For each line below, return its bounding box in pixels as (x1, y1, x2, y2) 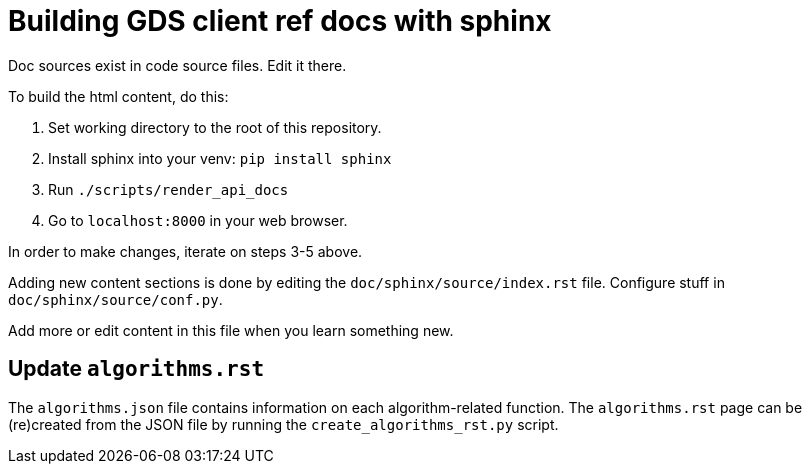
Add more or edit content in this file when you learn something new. (8, 321, 454, 339)
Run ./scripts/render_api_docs (48, 180, 289, 198)
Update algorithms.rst (8, 356, 265, 382)
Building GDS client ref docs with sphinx (8, 4, 552, 38)
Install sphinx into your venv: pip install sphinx (48, 149, 392, 167)
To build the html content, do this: (8, 87, 229, 105)
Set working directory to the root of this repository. (48, 118, 382, 136)
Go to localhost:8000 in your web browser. (48, 211, 348, 229)
